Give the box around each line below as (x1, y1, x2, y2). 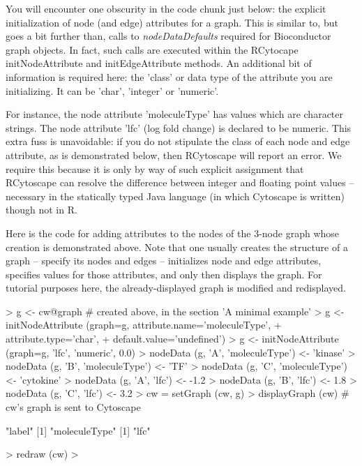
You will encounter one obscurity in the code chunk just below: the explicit (6, 1, 326, 15)
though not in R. (6, 202, 77, 217)
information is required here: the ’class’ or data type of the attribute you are (6, 69, 333, 84)
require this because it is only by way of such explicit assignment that (6, 161, 304, 176)
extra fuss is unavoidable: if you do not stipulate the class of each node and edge (6, 134, 350, 149)
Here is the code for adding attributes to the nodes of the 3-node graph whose (6, 225, 340, 240)
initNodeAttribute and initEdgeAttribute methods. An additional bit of (6, 56, 312, 70)
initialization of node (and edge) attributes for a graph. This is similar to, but (6, 15, 338, 29)
